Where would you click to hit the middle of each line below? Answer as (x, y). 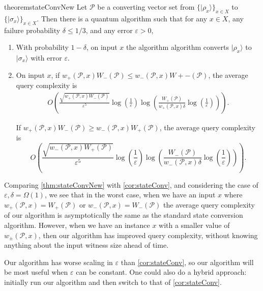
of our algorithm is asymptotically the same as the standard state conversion (124, 215)
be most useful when (36, 272)
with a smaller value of (194, 225)
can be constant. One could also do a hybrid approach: (161, 272)
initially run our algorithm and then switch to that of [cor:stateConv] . (113, 282)
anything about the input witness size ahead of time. (86, 245)
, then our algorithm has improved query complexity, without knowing (148, 235)
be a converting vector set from (146, 7)
